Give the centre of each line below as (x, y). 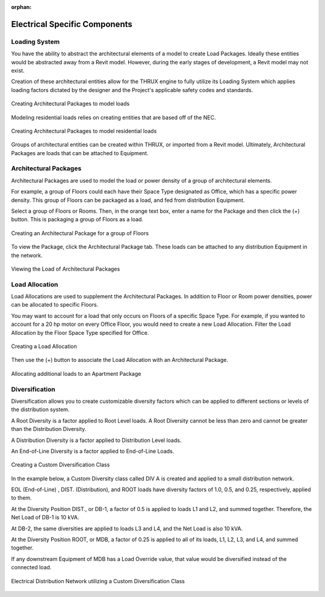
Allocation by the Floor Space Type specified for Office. (80, 332)
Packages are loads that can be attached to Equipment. (80, 153)
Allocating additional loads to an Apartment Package (76, 373)
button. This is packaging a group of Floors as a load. (77, 219)
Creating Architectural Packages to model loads (70, 104)
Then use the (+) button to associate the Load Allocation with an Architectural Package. (120, 360)
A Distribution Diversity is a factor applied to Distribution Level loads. (96, 440)
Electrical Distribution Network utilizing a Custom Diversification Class (98, 581)
